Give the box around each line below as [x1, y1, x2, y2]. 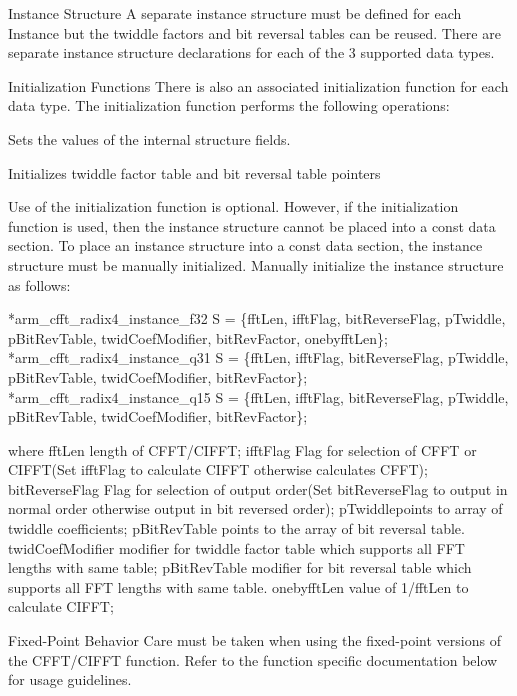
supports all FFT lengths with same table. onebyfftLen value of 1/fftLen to [8, 576, 469, 597]
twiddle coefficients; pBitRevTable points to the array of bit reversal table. [8, 518, 465, 539]
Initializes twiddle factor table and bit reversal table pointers [8, 162, 381, 183]
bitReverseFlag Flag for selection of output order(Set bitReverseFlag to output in [8, 478, 508, 499]
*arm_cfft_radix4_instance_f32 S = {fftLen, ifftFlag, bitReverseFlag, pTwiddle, [8, 308, 506, 329]
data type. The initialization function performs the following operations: [8, 95, 450, 116]
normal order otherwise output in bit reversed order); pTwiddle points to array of [8, 498, 503, 519]
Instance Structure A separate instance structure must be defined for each [8, 3, 462, 23]
